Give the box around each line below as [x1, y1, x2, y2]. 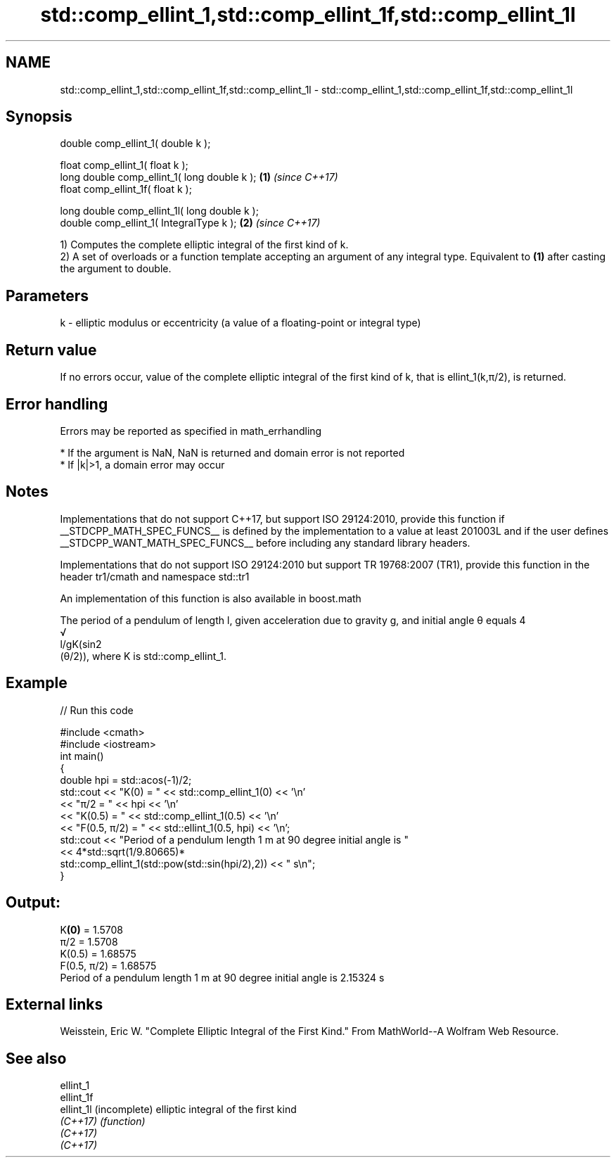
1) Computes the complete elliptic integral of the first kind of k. [60, 239, 349, 251]
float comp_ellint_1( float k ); [60, 159, 188, 172]
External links [6, 995, 103, 1013]
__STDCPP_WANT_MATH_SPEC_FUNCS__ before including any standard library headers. [60, 536, 470, 549]
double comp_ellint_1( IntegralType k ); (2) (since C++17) [60, 217, 321, 229]
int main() [60, 749, 104, 762]
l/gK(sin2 [60, 637, 102, 650]
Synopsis [6, 108, 72, 126]
